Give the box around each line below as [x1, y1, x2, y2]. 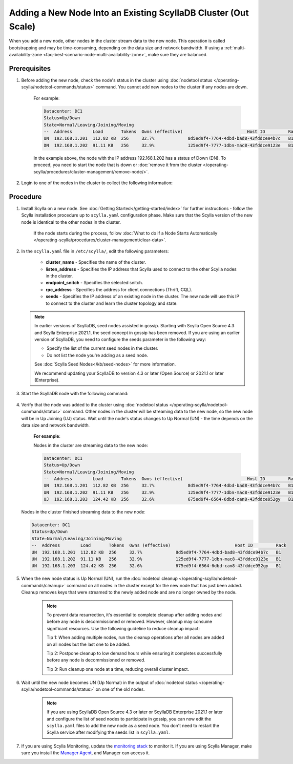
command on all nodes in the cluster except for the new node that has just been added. [66, 582, 243, 588]
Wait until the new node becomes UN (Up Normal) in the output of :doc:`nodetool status [21, 679, 198, 686]
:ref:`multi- [224, 44, 246, 51]
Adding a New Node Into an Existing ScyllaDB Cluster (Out [9, 7, 249, 18]
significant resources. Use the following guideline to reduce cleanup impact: [46, 625, 200, 631]
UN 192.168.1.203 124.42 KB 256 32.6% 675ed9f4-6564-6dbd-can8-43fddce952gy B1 [31, 563, 282, 569]
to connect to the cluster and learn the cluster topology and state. [45, 300, 178, 306]
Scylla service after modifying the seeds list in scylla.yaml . [46, 729, 170, 735]
